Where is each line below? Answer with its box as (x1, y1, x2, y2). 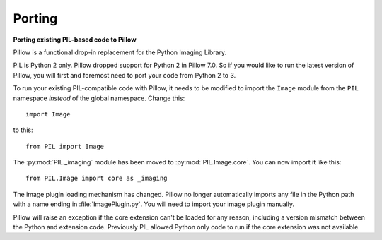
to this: (13, 126, 33, 134)
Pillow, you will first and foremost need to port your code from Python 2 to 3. (13, 71, 236, 79)
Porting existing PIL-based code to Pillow (13, 35, 137, 44)
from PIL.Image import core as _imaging (25, 174, 168, 183)
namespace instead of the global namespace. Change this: (13, 94, 185, 102)
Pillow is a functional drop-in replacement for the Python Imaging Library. (13, 48, 226, 56)
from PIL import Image (25, 142, 105, 150)
